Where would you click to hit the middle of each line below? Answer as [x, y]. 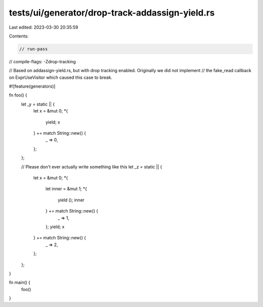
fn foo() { [18, 95]
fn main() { [20, 283]
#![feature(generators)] [32, 86]
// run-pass [34, 49]
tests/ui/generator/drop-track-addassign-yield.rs [112, 13]
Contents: [19, 36]
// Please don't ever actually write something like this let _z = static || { [92, 167]
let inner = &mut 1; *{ [66, 189]
